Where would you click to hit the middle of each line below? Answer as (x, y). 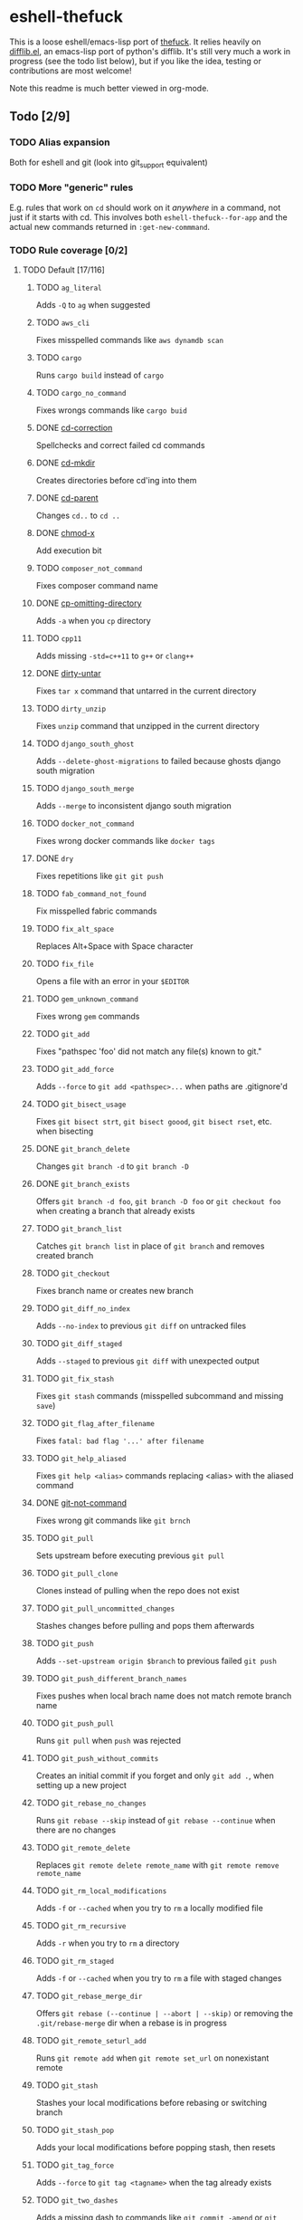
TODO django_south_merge (85, 789)
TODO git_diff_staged (79, 1344)
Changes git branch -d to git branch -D (113, 1166)
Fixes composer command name (97, 586)
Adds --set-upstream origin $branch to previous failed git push (156, 1661)
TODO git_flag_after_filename (95, 1423)
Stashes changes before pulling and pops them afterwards (145, 1626)
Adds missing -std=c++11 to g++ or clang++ (115, 656)
